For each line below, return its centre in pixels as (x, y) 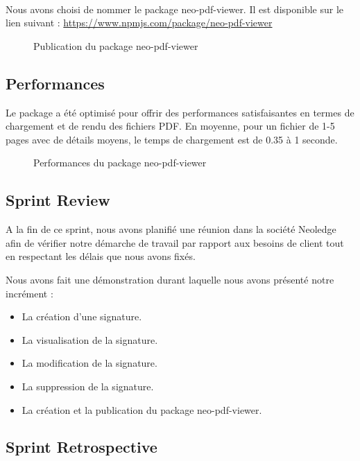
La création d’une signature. (82, 316)
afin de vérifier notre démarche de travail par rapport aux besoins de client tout (175, 242)
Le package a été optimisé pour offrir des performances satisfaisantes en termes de (180, 112)
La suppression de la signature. (88, 386)
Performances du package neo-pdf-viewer (120, 163)
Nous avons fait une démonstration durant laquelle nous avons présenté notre (170, 279)
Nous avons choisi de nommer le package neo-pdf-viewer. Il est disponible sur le (175, 9)
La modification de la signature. (89, 363)
